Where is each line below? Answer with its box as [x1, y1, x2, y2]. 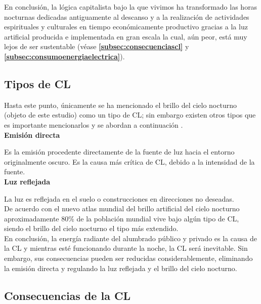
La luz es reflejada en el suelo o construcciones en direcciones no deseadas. [4, 193, 234, 204]
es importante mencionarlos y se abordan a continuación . [4, 119, 183, 130]
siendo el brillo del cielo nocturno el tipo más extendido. [4, 223, 179, 234]
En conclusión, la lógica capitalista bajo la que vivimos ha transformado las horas [4, 2, 257, 12]
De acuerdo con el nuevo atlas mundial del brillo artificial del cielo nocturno [4, 203, 240, 214]
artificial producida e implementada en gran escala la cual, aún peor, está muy [4, 31, 247, 42]
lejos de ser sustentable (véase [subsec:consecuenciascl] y [4, 41, 189, 52]
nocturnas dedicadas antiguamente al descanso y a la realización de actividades [4, 11, 249, 22]
